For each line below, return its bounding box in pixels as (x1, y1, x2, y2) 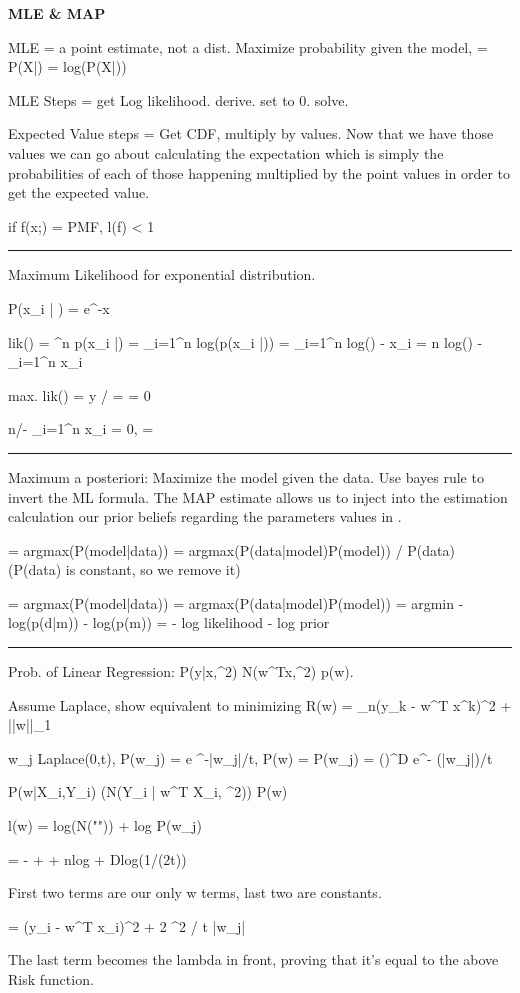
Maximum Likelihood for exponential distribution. (8, 264, 316, 285)
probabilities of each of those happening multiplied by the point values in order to (8, 162, 511, 183)
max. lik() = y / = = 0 (8, 384, 151, 405)
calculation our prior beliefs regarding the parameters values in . (8, 506, 402, 527)
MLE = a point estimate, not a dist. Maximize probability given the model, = (8, 36, 488, 57)
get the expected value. (8, 182, 150, 203)
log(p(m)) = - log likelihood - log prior (92, 612, 330, 633)
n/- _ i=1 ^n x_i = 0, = (8, 418, 154, 439)
